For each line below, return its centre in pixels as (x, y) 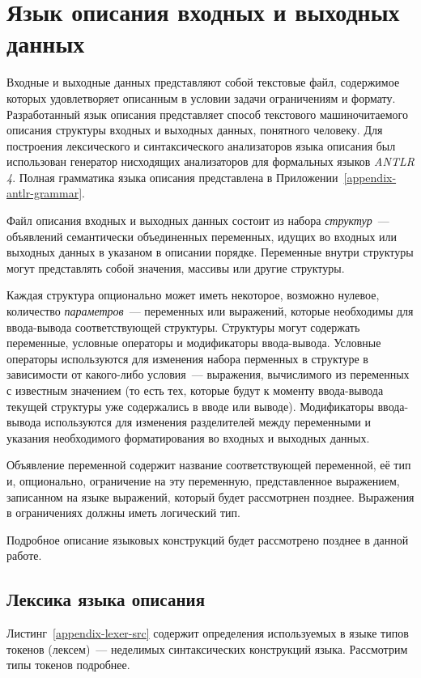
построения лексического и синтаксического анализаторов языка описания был (201, 145)
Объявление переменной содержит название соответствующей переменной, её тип (209, 465)
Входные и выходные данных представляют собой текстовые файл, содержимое (203, 82)
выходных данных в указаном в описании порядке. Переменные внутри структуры (210, 252)
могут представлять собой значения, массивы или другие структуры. (176, 267)
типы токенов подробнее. (68, 665)
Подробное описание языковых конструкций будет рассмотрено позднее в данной (208, 539)
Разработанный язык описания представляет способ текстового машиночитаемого (207, 114)
